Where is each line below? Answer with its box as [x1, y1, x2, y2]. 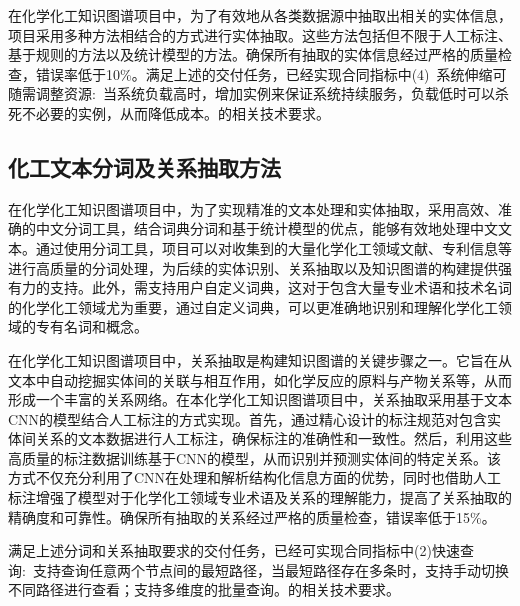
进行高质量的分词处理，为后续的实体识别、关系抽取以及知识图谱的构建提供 [8, 257, 498, 278]
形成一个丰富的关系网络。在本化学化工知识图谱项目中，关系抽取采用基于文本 [8, 389, 512, 410]
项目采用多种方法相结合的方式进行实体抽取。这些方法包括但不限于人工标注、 [8, 24, 512, 45]
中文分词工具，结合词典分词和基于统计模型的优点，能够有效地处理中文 [35, 218, 498, 239]
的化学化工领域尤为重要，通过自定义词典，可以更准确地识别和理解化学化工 [8, 296, 498, 317]
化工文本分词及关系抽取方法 [8, 151, 281, 182]
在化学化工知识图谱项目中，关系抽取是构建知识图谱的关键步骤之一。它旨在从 [8, 349, 512, 370]
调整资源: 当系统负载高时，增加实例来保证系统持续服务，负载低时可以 [35, 83, 495, 104]
